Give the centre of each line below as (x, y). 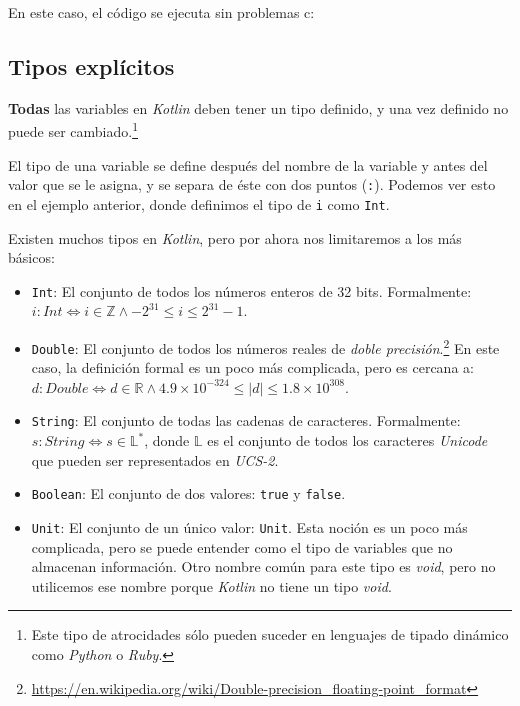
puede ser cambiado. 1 (73, 130)
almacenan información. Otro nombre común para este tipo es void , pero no (263, 566)
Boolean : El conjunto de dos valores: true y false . (188, 493)
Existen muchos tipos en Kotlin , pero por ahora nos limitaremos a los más (235, 237)
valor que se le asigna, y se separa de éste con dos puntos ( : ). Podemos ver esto (252, 184)
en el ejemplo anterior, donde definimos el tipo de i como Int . (199, 203)
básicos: (31, 257)
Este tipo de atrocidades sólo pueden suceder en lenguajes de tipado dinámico (270, 634)
